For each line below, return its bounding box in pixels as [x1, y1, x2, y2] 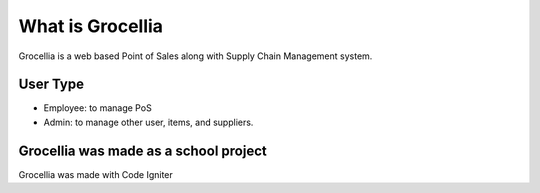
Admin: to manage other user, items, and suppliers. [43, 116, 254, 128]
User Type [18, 76, 85, 93]
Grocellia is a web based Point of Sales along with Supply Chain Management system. [18, 50, 373, 62]
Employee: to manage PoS [43, 102, 152, 114]
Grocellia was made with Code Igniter [18, 168, 174, 180]
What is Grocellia [18, 15, 164, 37]
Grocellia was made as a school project [18, 142, 267, 159]
